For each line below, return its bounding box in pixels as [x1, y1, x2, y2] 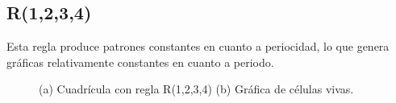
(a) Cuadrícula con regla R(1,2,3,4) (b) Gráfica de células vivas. [39, 80, 354, 97]
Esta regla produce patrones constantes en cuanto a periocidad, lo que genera [6, 38, 390, 55]
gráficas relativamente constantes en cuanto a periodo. [6, 53, 274, 70]
